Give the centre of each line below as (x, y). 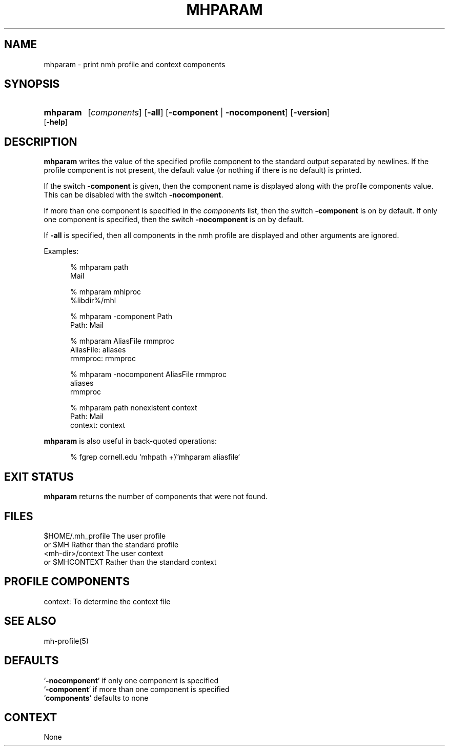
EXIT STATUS (39, 477)
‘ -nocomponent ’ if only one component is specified (131, 680)
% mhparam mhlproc (106, 292)
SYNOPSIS (32, 84)
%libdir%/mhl (93, 301)
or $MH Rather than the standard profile (111, 544)
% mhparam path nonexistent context (134, 408)
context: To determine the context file (107, 601)
